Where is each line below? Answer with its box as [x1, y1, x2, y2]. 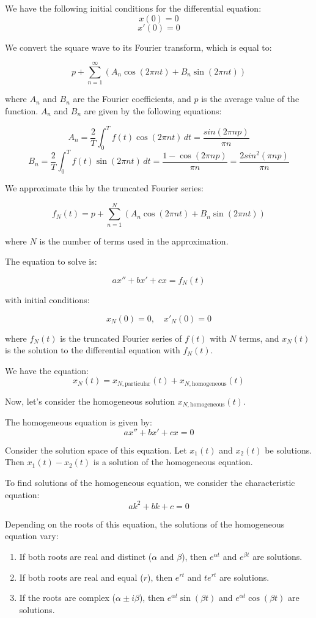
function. [5, 104, 39, 117]
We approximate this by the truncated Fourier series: [5, 182, 204, 194]
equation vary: [5, 529, 59, 542]
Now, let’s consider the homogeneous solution [5, 394, 175, 407]
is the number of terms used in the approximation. [39, 234, 229, 247]
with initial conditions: [5, 293, 90, 306]
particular [125, 380, 151, 387]
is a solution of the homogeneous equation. [93, 455, 253, 468]
